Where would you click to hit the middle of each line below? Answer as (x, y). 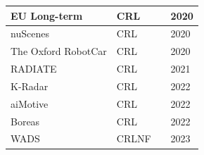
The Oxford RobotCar (59, 51)
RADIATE (34, 69)
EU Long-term (47, 15)
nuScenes (30, 33)
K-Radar (30, 86)
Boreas (25, 121)
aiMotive (30, 103)
